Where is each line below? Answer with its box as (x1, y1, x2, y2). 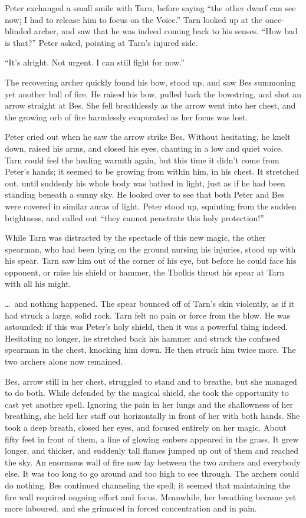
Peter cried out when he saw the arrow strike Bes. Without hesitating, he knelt (5, 130, 291, 143)
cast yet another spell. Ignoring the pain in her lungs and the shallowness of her (5, 398, 294, 410)
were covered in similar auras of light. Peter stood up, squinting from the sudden (5, 199, 297, 212)
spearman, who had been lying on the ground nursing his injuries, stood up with (5, 242, 296, 255)
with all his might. (5, 277, 71, 290)
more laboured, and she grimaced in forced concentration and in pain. (5, 502, 257, 514)
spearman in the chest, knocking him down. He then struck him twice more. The (5, 343, 296, 356)
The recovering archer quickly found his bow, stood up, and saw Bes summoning (5, 76, 296, 88)
